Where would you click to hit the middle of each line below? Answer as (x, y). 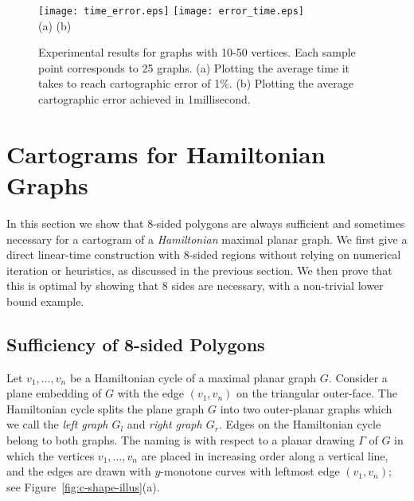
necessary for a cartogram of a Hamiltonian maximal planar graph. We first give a (207, 239)
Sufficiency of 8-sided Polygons (136, 344)
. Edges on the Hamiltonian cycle (300, 424)
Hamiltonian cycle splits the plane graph (105, 408)
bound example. (45, 301)
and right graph (164, 424)
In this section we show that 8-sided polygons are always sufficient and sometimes (206, 223)
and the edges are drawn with (79, 471)
